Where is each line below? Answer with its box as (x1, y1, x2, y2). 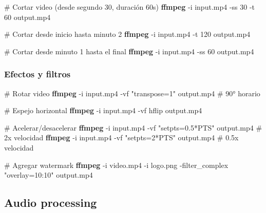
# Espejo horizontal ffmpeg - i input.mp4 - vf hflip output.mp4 (4, 105, 202, 116)
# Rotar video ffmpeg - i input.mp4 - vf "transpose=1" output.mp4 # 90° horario (4, 88, 260, 98)
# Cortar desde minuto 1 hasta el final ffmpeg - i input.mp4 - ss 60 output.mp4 (4, 46, 254, 56)
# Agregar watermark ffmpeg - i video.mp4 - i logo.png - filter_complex (4, 159, 229, 170)
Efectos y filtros (4, 68, 71, 80)
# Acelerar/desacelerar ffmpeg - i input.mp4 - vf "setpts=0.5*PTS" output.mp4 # (4, 122, 262, 133)
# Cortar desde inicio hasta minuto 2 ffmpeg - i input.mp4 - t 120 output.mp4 (4, 29, 251, 39)
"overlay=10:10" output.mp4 (4, 169, 93, 180)
